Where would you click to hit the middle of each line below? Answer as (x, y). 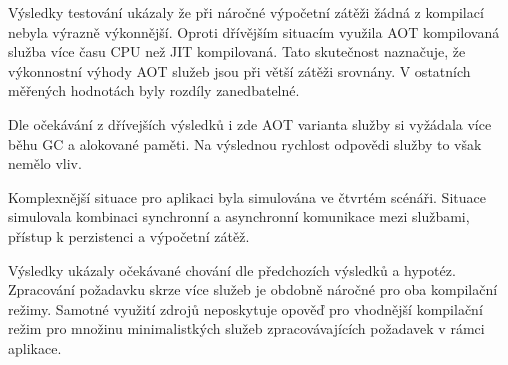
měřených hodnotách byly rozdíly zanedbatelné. (154, 90)
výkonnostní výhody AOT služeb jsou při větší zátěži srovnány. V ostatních (239, 70)
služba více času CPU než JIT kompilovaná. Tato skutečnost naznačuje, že (237, 51)
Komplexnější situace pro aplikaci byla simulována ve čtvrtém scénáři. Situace (247, 196)
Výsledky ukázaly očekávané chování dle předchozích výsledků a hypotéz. (232, 269)
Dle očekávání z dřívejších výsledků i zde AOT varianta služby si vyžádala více (250, 123)
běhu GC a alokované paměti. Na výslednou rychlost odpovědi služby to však (245, 143)
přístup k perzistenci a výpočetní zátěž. (129, 235)
